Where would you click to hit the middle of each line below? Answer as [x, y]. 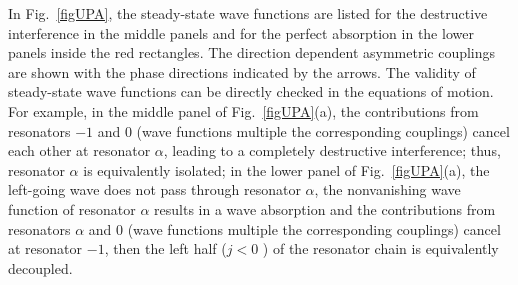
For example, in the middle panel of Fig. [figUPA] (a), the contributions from [243, 110]
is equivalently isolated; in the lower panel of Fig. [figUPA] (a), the [286, 169]
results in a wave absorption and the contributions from [325, 208]
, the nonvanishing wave [387, 189]
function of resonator [72, 208]
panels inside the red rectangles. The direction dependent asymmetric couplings [252, 52]
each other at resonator [79, 150]
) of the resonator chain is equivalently [380, 248]
